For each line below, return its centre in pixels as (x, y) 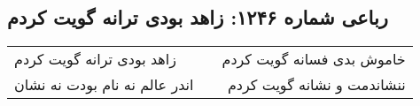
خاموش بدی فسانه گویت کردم (314, 59)
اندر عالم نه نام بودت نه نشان (104, 85)
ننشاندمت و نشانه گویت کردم (316, 85)
